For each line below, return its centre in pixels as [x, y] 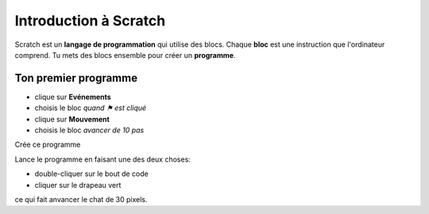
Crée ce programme [48, 145]
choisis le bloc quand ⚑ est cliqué [91, 108]
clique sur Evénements [73, 97]
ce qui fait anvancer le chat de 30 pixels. [81, 199]
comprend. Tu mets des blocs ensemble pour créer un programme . [125, 55]
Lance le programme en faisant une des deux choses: [102, 159]
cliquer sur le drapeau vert [78, 185]
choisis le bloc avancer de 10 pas [89, 130]
